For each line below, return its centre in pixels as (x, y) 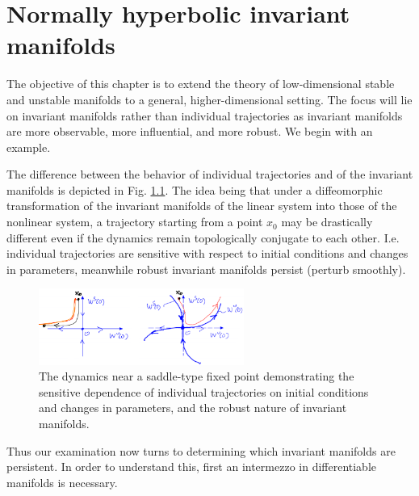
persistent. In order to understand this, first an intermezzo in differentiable (192, 467)
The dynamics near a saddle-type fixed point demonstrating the (197, 376)
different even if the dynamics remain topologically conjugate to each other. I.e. (203, 237)
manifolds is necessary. (62, 482)
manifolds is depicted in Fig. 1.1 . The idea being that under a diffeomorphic (195, 189)
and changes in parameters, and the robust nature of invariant (193, 408)
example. (29, 147)
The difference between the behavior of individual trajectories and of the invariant (210, 174)
